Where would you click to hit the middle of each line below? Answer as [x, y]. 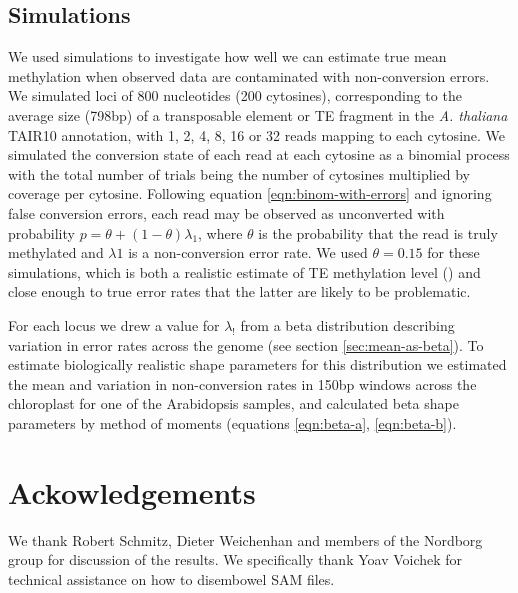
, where [220, 232]
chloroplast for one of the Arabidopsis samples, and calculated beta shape [233, 403]
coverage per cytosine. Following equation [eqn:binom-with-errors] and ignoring [250, 193]
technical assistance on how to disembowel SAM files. [171, 578]
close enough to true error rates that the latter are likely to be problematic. [239, 291]
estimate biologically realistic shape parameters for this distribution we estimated [257, 364]
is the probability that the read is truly [378, 232]
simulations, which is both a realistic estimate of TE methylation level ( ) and [244, 271]
